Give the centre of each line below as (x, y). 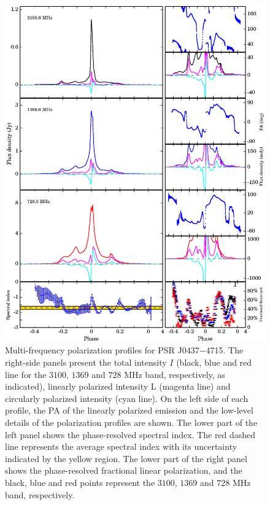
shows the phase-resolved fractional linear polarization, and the (124, 470)
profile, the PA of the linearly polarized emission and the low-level (129, 410)
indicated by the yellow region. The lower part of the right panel (126, 458)
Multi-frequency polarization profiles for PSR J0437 (102, 350)
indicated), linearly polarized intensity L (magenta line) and (118, 386)
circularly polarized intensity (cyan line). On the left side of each (127, 398)
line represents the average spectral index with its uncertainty (121, 446)
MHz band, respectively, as (175, 374)
